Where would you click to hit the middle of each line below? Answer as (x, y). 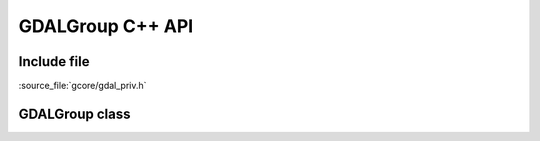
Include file (54, 61)
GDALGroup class (74, 113)
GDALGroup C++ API (106, 26)
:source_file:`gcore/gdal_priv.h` (82, 86)
